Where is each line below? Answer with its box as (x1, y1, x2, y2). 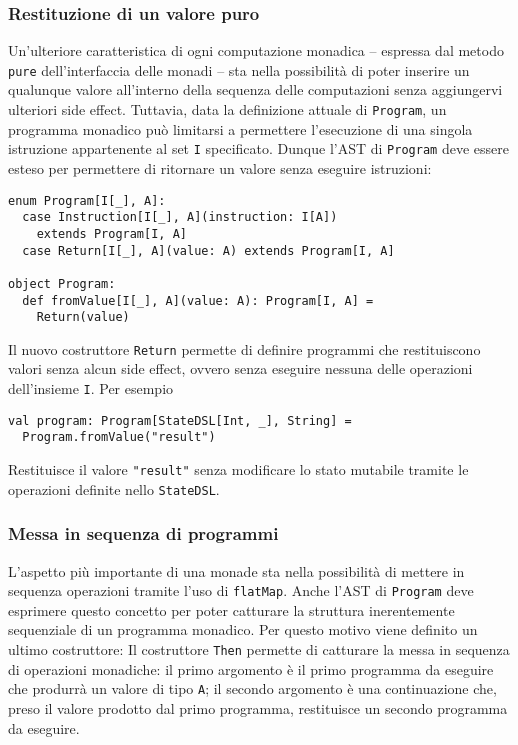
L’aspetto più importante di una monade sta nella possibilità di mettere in (8, 560, 465, 581)
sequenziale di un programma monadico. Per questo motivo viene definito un (8, 619, 478, 640)
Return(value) (36, 310, 130, 325)
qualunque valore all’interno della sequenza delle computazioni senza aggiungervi (8, 79, 503, 100)
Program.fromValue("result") (22, 430, 216, 445)
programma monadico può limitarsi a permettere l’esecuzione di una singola (8, 118, 473, 139)
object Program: (8, 276, 116, 291)
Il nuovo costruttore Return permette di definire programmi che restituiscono (8, 338, 481, 359)
